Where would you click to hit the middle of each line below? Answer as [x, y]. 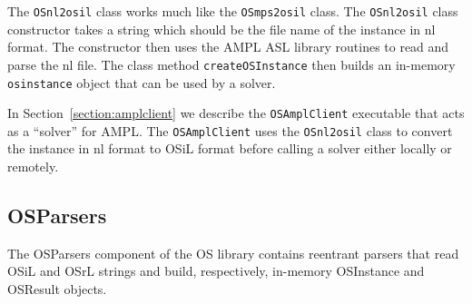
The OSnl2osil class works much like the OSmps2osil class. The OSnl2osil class [233, 11]
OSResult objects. [57, 289]
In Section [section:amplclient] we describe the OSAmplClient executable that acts [236, 113]
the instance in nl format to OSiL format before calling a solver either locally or [230, 148]
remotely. [33, 167]
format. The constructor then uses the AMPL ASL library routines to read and [228, 47]
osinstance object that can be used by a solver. [142, 82]
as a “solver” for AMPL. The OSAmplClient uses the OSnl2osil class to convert [230, 130]
